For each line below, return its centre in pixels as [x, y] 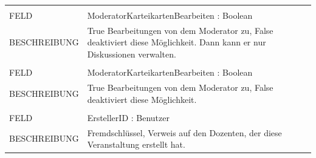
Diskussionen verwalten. [132, 54]
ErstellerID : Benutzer [128, 117]
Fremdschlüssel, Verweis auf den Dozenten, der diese [184, 132]
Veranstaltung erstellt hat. [136, 144]
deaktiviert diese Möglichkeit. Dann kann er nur [177, 42]
